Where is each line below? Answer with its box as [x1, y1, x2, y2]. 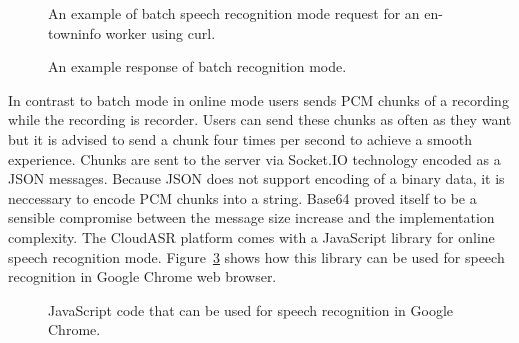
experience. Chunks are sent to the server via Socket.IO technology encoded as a [8, 148, 501, 169]
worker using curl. [105, 22, 216, 43]
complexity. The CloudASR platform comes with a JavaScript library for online [8, 226, 495, 247]
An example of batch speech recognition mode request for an [48, 3, 420, 23]
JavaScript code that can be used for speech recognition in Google [48, 299, 454, 320]
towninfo [48, 22, 101, 43]
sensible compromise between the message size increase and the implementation [8, 207, 495, 228]
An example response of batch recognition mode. [48, 56, 347, 77]
